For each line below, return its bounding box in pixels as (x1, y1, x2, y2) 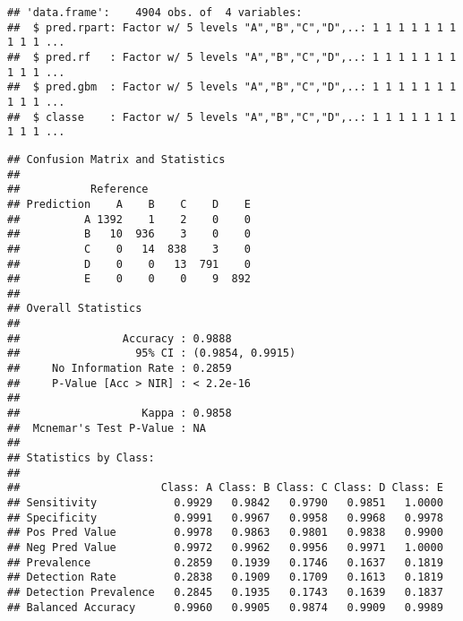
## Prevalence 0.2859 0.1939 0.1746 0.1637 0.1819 (7, 556, 443, 569)
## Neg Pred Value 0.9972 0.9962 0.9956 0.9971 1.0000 (7, 540, 443, 554)
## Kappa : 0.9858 (7, 407, 232, 420)
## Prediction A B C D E (7, 197, 252, 211)
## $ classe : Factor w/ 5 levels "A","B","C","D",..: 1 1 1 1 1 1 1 (7, 110, 457, 124)
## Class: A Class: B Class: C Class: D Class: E (7, 481, 443, 495)
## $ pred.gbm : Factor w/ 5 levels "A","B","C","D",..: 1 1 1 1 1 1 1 (7, 81, 457, 94)
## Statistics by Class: (7, 452, 155, 465)
